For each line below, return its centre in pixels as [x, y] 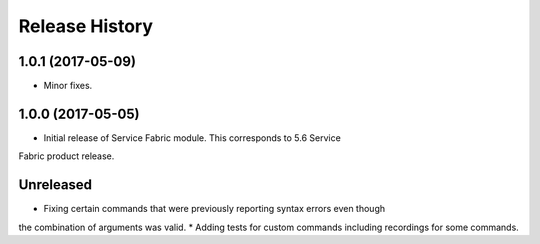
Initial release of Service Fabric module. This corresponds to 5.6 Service [192, 137]
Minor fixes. [68, 86]
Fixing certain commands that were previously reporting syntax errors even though [214, 209]
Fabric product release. [66, 156]
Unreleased [55, 185]
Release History [86, 26]
